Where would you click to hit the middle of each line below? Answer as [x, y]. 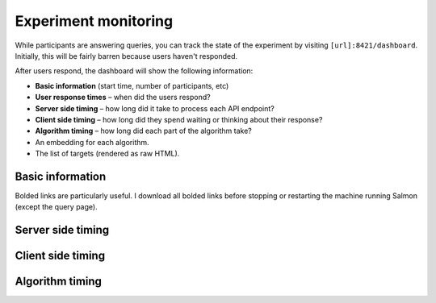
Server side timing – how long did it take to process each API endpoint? [155, 108]
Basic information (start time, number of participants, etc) [132, 85]
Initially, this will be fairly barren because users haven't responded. [126, 56]
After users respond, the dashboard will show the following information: [134, 71]
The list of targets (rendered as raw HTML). [107, 154]
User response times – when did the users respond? [123, 98]
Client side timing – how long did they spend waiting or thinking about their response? [179, 119]
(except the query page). [56, 207]
